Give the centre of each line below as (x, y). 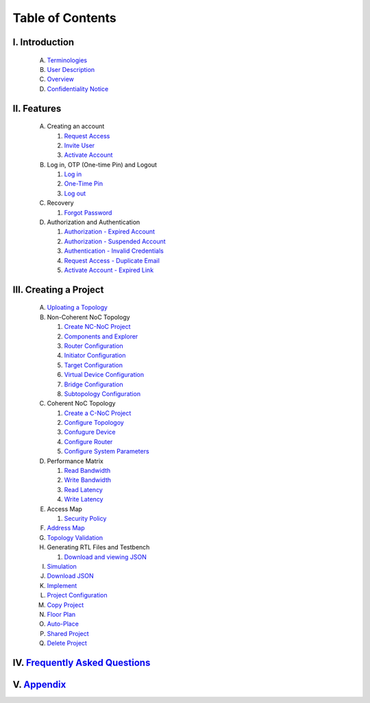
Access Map (64, 509)
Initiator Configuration (95, 356)
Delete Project (67, 643)
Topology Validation (75, 537)
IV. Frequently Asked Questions (82, 662)
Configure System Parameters (107, 452)
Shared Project (68, 633)
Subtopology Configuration (102, 393)
